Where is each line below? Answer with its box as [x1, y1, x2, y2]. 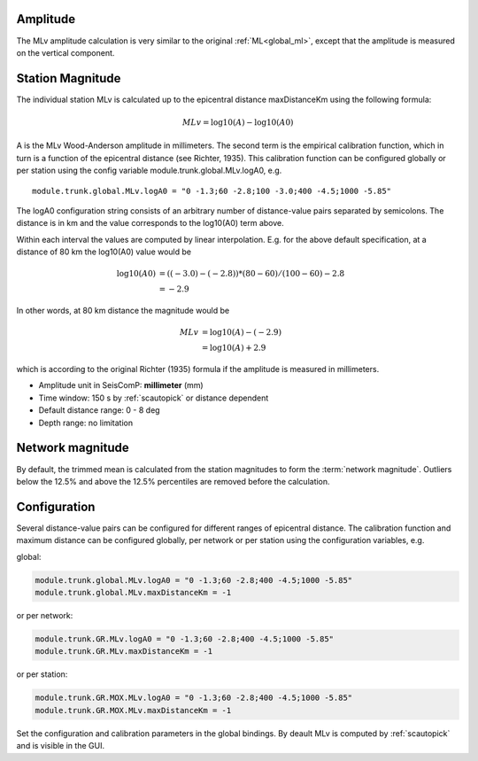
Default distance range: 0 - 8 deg [38, 405, 160, 415]
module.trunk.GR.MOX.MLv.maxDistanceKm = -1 [35, 705, 232, 715]
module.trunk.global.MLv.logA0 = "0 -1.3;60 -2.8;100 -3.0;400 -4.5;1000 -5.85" [32, 186, 392, 196]
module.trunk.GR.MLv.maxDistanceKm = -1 [35, 647, 212, 656]
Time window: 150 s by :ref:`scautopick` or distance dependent [38, 392, 269, 403]
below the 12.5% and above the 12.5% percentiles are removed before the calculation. [16, 476, 331, 486]
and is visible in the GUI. [16, 741, 105, 751]
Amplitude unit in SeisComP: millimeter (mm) [38, 380, 204, 391]
